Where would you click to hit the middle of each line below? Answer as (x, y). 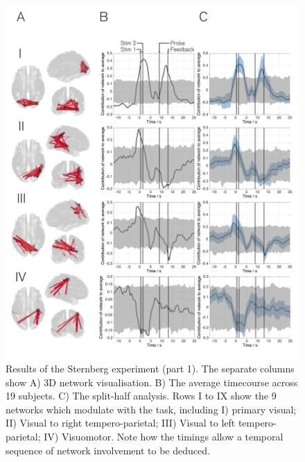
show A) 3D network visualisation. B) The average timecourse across (152, 382)
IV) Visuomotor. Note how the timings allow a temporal (164, 436)
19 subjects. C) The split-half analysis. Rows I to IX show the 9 (141, 396)
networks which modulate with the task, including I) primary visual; (151, 409)
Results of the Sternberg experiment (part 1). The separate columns (150, 368)
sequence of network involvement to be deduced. (108, 450)
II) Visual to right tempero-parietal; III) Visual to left (121, 423)
